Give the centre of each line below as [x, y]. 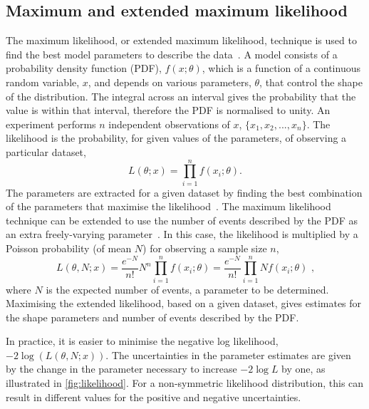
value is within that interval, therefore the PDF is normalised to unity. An [168, 110]
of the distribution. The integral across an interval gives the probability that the [181, 96]
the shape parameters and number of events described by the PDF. [152, 317]
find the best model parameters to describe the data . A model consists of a [172, 54]
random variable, [43, 82]
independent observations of [169, 124]
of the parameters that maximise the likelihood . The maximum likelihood [168, 206]
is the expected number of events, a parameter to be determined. [187, 289]
